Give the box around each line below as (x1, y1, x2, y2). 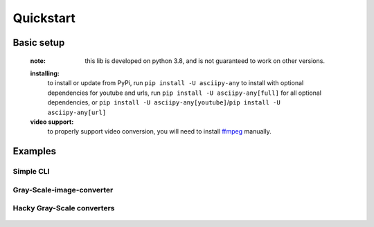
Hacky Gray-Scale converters (12, 203, 115, 213)
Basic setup (12, 37, 65, 48)
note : (30, 56, 46, 65)
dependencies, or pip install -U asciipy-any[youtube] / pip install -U (47, 98, 280, 107)
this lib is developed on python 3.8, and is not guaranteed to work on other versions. (84, 56, 326, 65)
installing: (30, 69, 60, 78)
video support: (30, 118, 74, 126)
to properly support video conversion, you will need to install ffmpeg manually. (47, 127, 271, 136)
